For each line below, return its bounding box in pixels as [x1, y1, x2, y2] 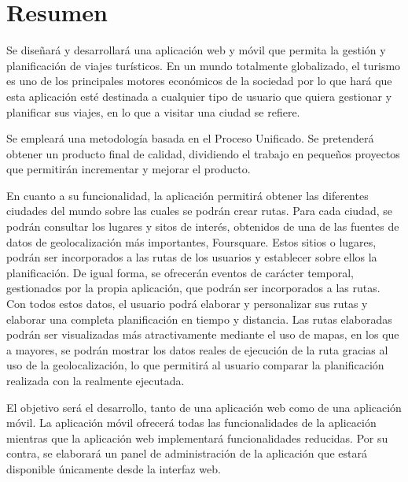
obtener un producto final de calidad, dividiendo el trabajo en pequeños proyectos [6, 145, 400, 161]
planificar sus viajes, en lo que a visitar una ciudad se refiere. [6, 103, 300, 120]
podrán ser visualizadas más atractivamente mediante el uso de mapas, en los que [6, 326, 399, 343]
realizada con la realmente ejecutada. [6, 373, 185, 388]
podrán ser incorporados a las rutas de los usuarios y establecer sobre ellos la [6, 249, 377, 265]
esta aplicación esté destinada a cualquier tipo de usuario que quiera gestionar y [6, 87, 392, 104]
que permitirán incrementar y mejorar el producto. [6, 161, 251, 177]
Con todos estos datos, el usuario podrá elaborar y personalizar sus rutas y [6, 295, 368, 312]
